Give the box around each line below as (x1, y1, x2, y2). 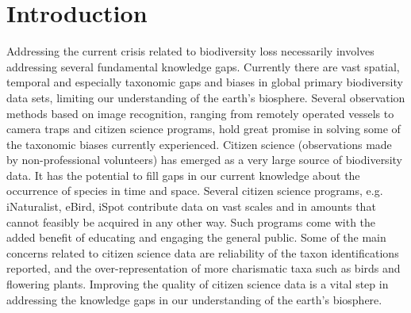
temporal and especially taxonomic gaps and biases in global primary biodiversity (6, 74, 403, 90)
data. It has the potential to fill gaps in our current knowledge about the (6, 166, 360, 183)
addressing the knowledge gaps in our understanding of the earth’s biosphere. (6, 291, 382, 307)
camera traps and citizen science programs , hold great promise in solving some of (6, 120, 401, 137)
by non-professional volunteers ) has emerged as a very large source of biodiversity (6, 151, 402, 168)
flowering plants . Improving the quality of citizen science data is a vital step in (6, 276, 389, 292)
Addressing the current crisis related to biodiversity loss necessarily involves (6, 43, 375, 59)
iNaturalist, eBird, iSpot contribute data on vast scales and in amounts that (6, 198, 376, 215)
